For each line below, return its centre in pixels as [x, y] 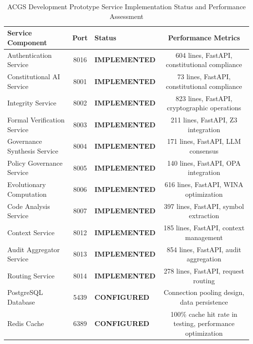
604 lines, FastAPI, [204, 55]
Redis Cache [26, 323]
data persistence [204, 302]
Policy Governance [35, 163]
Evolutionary [27, 184]
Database [21, 302]
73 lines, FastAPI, [204, 77]
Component [27, 42]
